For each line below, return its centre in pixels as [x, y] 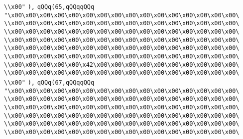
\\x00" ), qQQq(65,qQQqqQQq [49, 7]
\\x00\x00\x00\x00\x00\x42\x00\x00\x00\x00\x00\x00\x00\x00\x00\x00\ [122, 65]
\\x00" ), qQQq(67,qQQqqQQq [49, 82]
